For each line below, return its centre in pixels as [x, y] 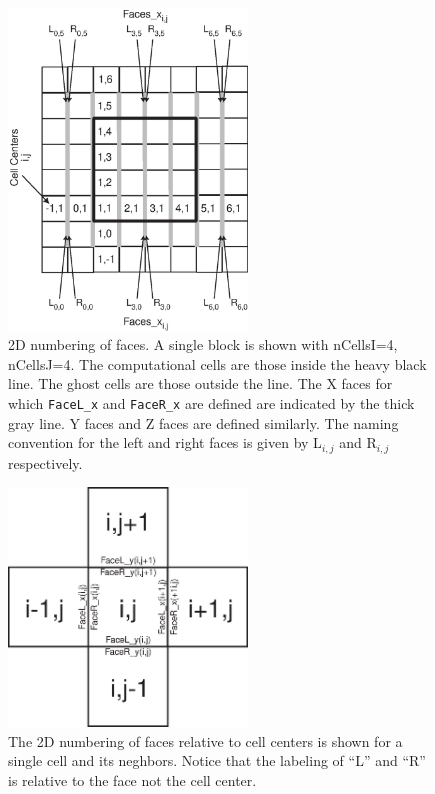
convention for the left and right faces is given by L [165, 442]
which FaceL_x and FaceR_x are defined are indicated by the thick [211, 402]
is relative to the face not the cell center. [132, 779]
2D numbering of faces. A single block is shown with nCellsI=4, [203, 344]
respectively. [45, 462]
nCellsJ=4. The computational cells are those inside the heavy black [217, 363]
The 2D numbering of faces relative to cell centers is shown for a [205, 740]
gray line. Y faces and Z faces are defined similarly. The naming [203, 422]
